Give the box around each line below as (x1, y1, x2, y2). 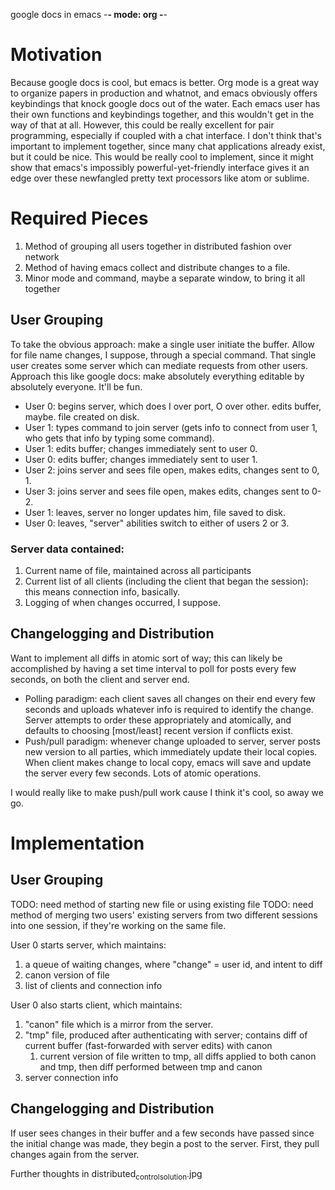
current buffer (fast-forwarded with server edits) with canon (24, 1039, 273, 1051)
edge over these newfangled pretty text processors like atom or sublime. (10, 172, 310, 184)
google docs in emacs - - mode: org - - (10, 9, 168, 20)
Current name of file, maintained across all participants (24, 564, 252, 576)
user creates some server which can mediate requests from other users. (10, 359, 308, 371)
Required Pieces (10, 207, 149, 230)
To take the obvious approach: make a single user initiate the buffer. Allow (10, 338, 315, 350)
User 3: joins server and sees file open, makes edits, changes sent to (24, 485, 310, 497)
